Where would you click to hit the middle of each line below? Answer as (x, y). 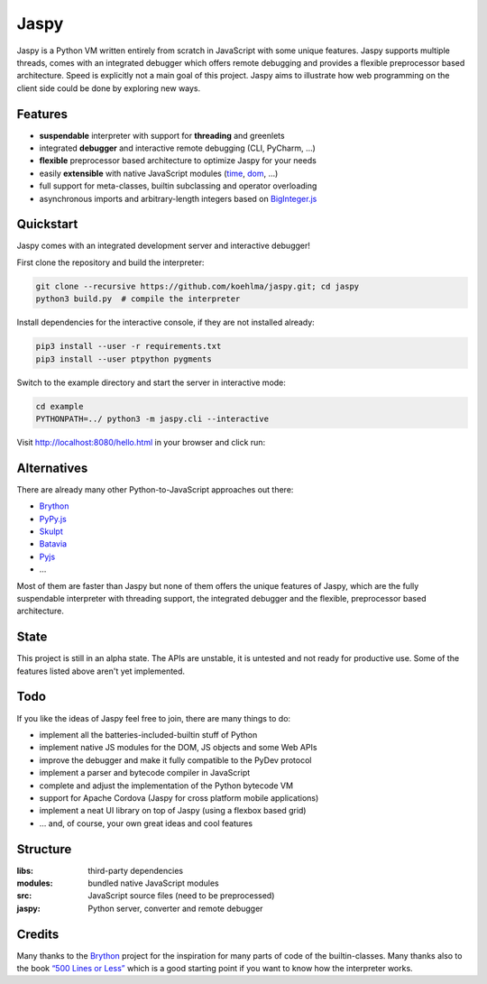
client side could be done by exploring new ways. (109, 88)
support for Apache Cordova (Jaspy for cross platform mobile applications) (179, 797)
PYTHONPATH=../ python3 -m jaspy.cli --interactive (152, 418)
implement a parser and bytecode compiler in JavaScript (145, 773)
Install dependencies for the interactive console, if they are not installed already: (165, 322)
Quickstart (47, 224)
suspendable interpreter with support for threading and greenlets (162, 135)
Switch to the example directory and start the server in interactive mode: (151, 382)
